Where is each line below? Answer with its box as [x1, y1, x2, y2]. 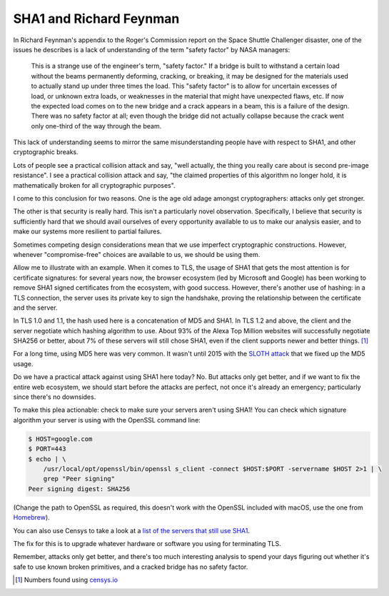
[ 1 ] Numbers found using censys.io [15, 575, 118, 585]
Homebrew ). [13, 513, 50, 522]
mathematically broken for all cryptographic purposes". [13, 181, 176, 189]
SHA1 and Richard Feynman [13, 11, 180, 26]
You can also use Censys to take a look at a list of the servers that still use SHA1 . [13, 526, 250, 535]
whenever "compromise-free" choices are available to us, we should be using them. [13, 250, 261, 258]
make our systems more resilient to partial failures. [13, 227, 162, 236]
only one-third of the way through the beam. [31, 121, 162, 130]
